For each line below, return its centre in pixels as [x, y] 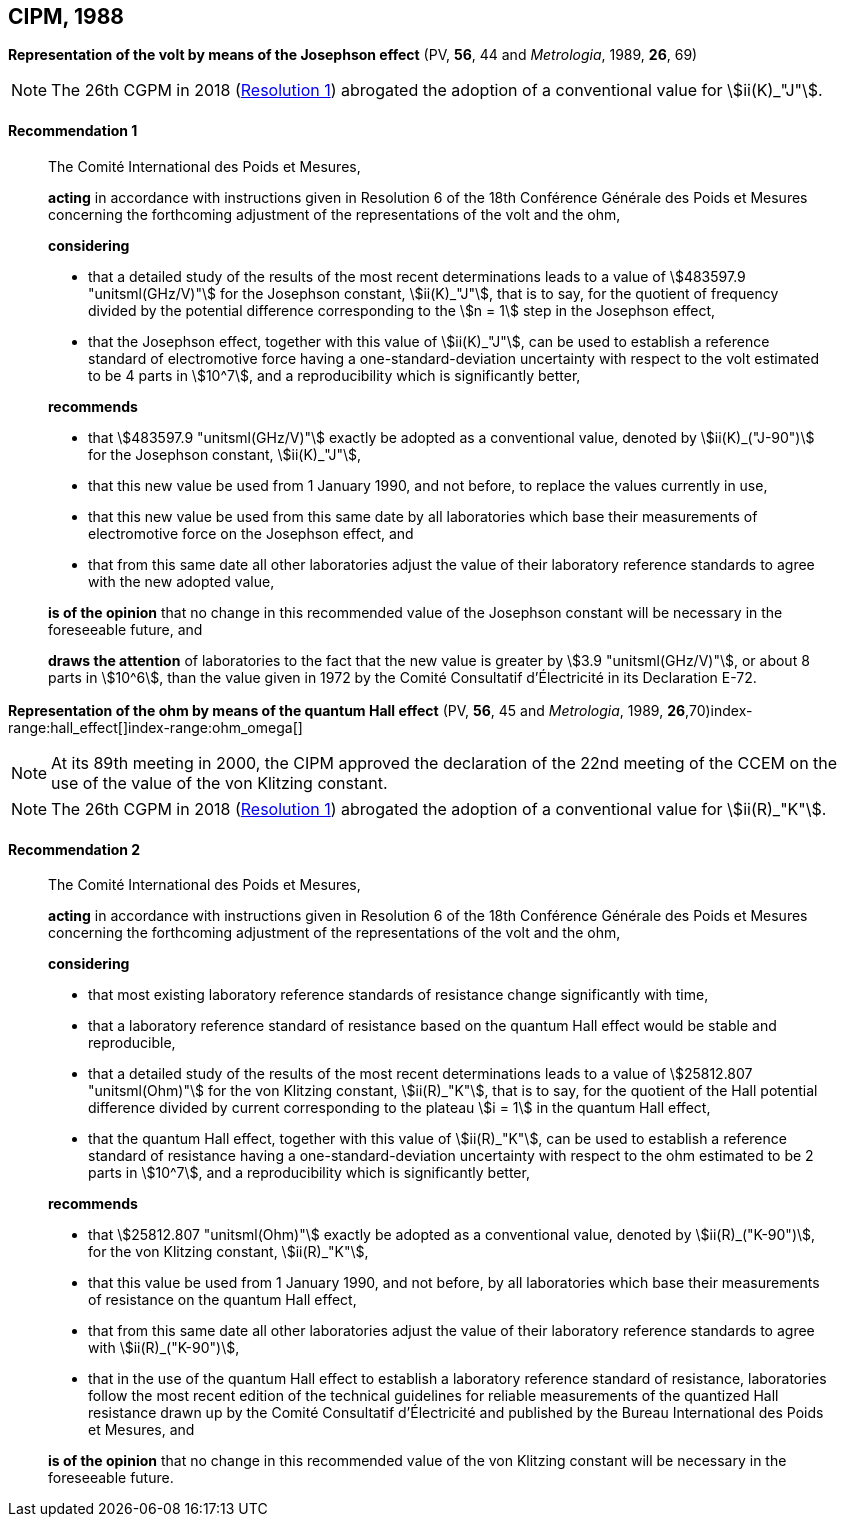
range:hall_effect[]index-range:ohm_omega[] [155, 728]
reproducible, [132, 1043]
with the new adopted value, [181, 581]
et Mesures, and [141, 1430]
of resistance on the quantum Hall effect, [222, 1300]
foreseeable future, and [125, 629]
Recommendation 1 [73, 131]
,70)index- [719, 711]
